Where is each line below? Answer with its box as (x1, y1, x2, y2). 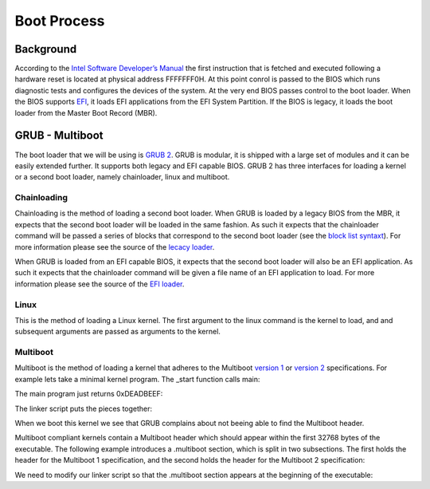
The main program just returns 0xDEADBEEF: (14, 389, 163, 399)
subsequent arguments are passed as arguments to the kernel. (14, 327, 221, 337)
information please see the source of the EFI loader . (14, 279, 185, 289)
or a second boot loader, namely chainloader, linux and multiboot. (14, 172, 230, 182)
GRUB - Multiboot (14, 128, 104, 143)
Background (14, 42, 77, 56)
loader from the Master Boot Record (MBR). (14, 108, 158, 117)
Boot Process (14, 12, 105, 30)
